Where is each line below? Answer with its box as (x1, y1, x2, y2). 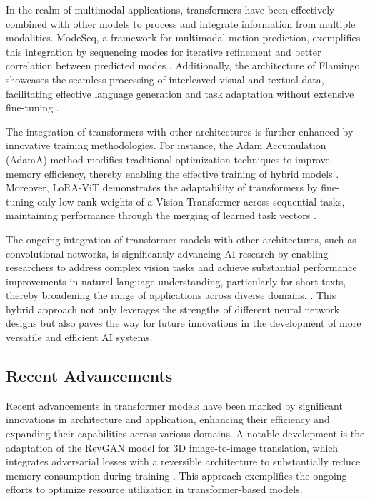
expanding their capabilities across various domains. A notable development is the (6, 426, 365, 441)
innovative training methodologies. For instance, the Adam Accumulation (6, 138, 326, 153)
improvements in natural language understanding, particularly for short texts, (6, 273, 346, 288)
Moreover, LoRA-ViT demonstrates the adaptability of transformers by (6, 180, 318, 195)
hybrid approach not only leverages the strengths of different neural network (6, 301, 340, 316)
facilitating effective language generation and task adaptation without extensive (6, 86, 354, 101)
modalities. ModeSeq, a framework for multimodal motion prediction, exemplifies (6, 30, 361, 45)
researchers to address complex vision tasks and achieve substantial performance (6, 260, 357, 275)
